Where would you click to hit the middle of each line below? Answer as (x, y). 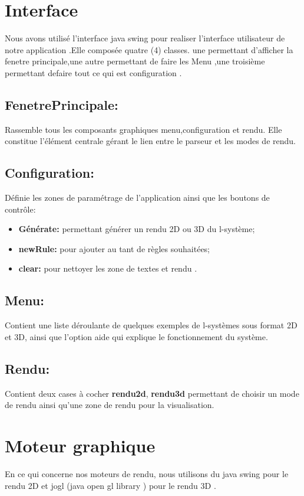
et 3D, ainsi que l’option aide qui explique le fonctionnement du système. (136, 336)
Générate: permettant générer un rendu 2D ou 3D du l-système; (137, 229)
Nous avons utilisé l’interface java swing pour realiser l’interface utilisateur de (145, 38)
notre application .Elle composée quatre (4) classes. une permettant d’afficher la (149, 49)
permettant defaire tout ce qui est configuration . (93, 72)
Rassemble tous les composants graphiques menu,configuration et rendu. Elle (143, 129)
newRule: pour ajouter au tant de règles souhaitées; (114, 248)
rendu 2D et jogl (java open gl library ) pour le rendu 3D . (110, 485)
